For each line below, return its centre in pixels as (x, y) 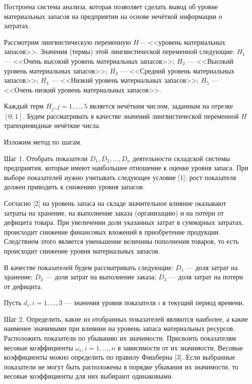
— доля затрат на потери (206, 277)
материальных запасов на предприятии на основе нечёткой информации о (113, 16)
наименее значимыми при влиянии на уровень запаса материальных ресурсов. (119, 328)
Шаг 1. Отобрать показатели (46, 158)
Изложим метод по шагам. (43, 141)
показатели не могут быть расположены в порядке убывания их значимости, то (121, 366)
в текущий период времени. (204, 302)
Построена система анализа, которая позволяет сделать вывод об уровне (111, 6)
